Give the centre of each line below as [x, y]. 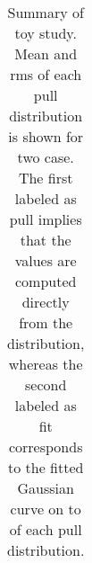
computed [46, 281]
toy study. [46, 33]
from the [46, 322]
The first [46, 178]
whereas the [46, 364]
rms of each [46, 74]
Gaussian [46, 488]
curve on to [46, 509]
